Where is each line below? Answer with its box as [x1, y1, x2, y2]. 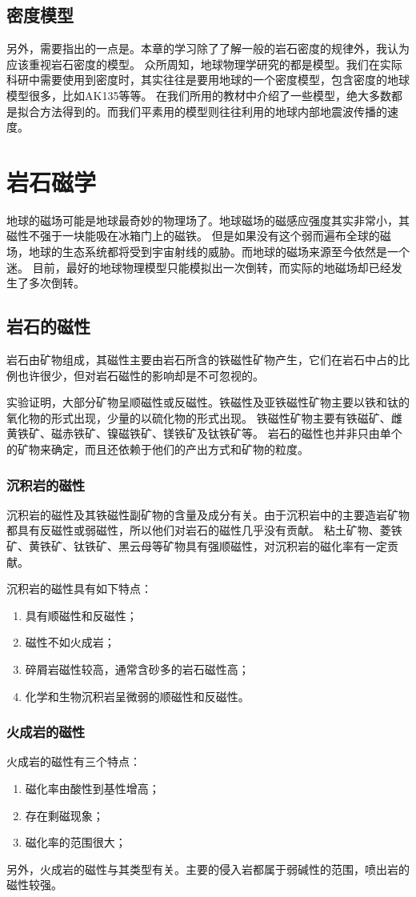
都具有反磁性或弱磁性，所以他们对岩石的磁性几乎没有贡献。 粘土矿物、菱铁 [6, 522, 402, 539]
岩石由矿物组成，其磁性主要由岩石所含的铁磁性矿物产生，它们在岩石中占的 [6, 351, 398, 368]
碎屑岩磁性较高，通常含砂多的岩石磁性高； [25, 661, 250, 677]
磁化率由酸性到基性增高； [25, 780, 160, 796]
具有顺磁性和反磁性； [25, 607, 138, 623]
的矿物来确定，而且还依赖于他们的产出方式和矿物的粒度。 [6, 441, 309, 458]
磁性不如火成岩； [25, 634, 115, 651]
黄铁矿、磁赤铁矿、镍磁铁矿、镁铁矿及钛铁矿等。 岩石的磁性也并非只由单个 [6, 425, 402, 442]
